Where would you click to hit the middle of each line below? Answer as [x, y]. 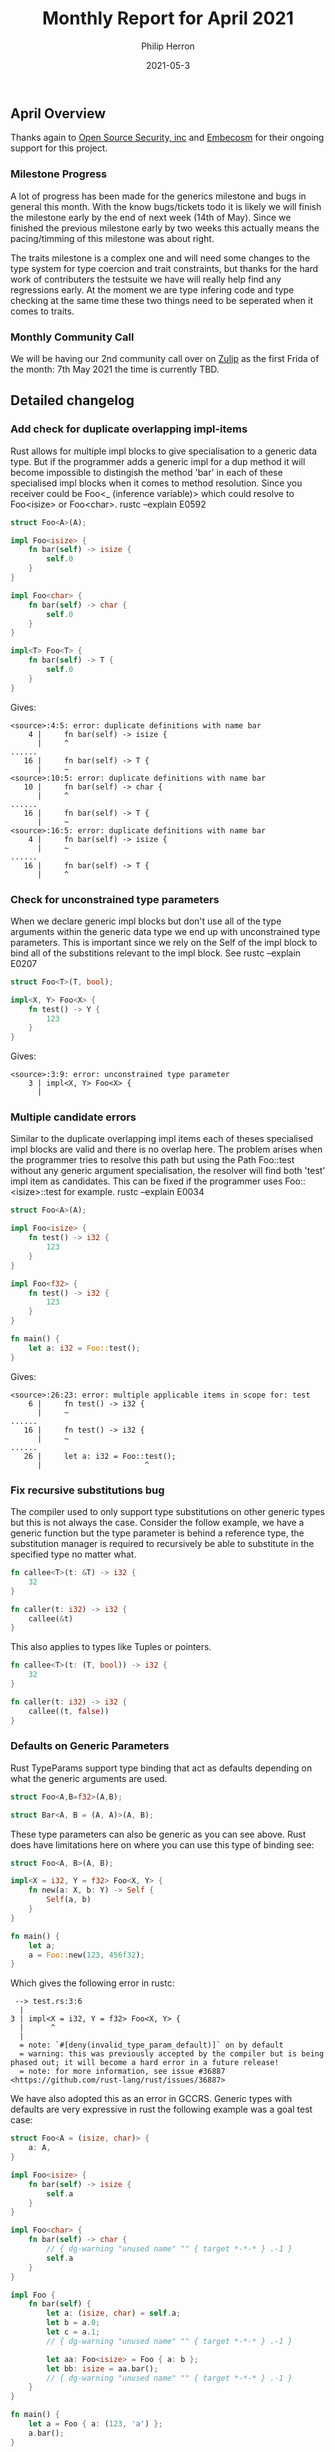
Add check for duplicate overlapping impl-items [129, 429]
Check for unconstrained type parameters [115, 899]
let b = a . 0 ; [73, 2323]
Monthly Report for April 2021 [168, 18]
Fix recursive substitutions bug [87, 1490]
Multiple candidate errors [73, 1117]
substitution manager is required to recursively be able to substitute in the [162, 1544]
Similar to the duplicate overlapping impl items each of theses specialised [162, 1139]
